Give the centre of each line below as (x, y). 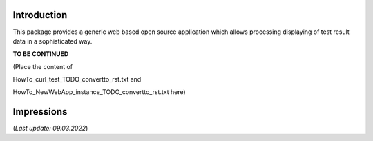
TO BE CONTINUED (41, 54)
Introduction (40, 15)
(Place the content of (42, 66)
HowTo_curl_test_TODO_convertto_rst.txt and (77, 79)
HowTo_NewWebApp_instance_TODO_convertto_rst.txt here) (99, 92)
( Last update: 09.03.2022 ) (50, 129)
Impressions (40, 112)
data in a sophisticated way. (52, 41)
